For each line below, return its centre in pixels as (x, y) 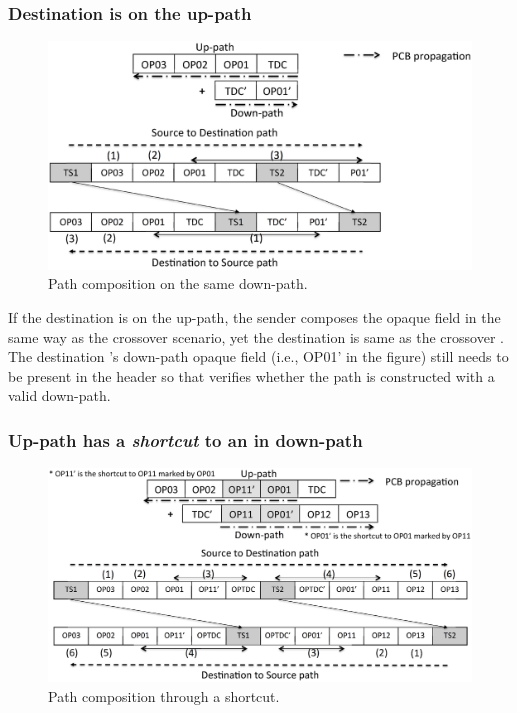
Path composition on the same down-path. (178, 283)
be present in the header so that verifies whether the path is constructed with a (251, 375)
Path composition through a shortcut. (164, 695)
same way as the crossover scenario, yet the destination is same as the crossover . (256, 336)
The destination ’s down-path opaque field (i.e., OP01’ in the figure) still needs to (258, 356)
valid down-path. (59, 395)
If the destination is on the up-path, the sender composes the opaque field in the (254, 316)
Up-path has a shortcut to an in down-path (185, 439)
